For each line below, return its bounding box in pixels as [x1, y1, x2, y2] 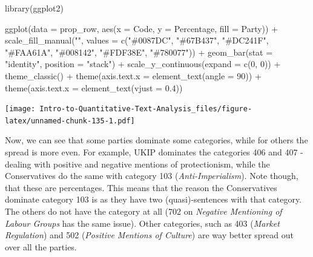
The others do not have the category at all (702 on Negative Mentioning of [5, 205, 282, 218]
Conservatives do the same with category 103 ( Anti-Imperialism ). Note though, [5, 169, 298, 182]
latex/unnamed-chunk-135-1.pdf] [5, 116, 135, 125]
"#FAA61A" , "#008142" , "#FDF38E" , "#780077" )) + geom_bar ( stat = [5, 45, 273, 58]
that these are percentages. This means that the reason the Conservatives [5, 181, 277, 194]
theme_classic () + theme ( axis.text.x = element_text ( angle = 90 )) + [5, 69, 262, 82]
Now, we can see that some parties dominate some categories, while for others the [5, 134, 308, 146]
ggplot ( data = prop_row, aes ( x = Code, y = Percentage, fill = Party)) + [5, 22, 278, 34]
